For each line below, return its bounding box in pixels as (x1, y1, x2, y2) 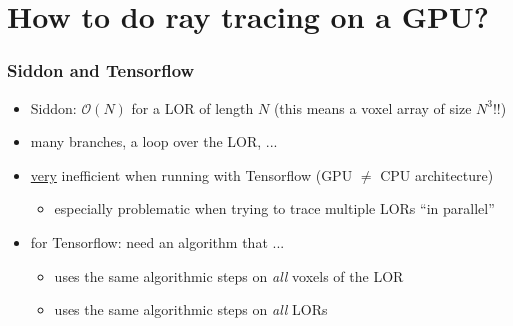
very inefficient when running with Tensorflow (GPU (30, 164, 353, 185)
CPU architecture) (380, 164, 494, 185)
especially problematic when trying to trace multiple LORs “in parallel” (54, 198, 495, 219)
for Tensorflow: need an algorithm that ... (30, 231, 285, 252)
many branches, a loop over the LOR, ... (30, 131, 278, 152)
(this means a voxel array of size (273, 97, 472, 118)
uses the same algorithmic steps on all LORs (54, 299, 328, 320)
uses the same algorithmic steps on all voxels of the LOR (54, 265, 404, 286)
